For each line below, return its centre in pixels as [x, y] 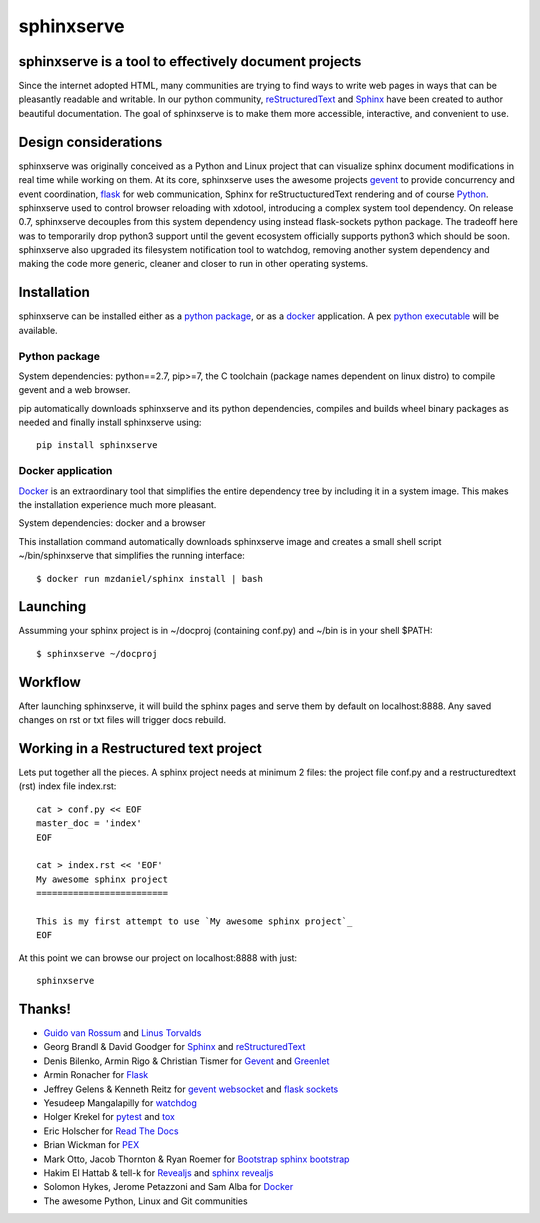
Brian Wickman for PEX [91, 1145]
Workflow [50, 681]
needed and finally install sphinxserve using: [110, 422]
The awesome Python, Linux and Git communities [146, 1201]
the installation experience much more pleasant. [117, 505]
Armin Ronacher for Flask [96, 1075]
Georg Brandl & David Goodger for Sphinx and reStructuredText [174, 1047]
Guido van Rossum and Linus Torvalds [122, 1033]
